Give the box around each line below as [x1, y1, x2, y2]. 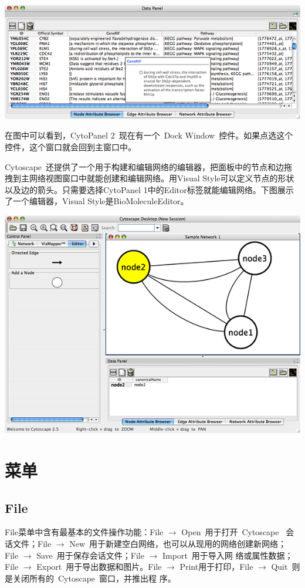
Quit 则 [271, 560, 300, 573]
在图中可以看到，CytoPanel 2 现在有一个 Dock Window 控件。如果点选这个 [5, 129, 293, 141]
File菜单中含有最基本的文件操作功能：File [5, 526, 164, 538]
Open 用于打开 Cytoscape [181, 526, 279, 538]
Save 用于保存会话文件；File [36, 549, 144, 561]
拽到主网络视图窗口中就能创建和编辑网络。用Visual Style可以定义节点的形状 [5, 172, 294, 184]
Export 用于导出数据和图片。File [36, 560, 162, 573]
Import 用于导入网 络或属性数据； [162, 549, 293, 561]
